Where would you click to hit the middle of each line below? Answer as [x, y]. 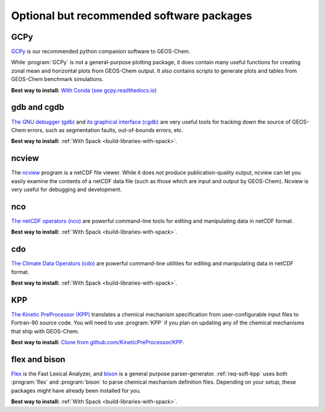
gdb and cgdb [38, 107]
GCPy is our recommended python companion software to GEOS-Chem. [101, 52]
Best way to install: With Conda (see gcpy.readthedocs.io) [84, 90]
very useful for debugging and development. [67, 189]
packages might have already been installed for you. [76, 390]
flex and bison [38, 359]
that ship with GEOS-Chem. [45, 331]
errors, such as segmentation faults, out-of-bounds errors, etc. [105, 130]
